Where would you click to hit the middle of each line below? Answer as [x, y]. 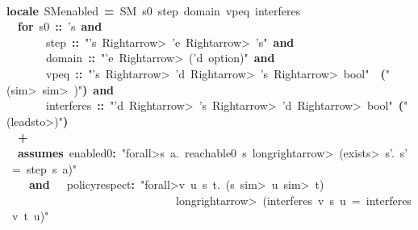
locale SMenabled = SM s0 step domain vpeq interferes [154, 10]
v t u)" [31, 216]
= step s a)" [45, 168]
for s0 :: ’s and [60, 26]
